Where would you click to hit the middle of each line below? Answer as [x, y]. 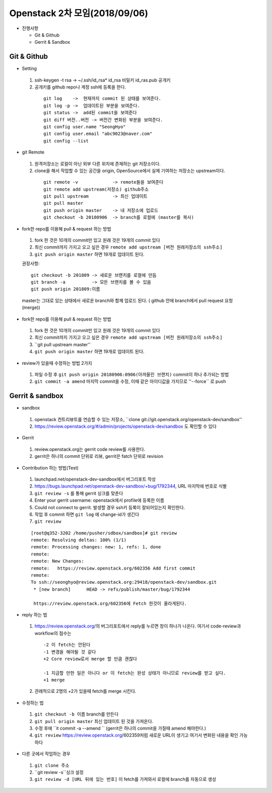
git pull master [63, 203]
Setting [29, 68]
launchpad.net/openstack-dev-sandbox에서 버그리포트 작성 [95, 479]
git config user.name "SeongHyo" [85, 127]
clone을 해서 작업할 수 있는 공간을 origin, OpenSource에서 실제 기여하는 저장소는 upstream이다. [130, 171]
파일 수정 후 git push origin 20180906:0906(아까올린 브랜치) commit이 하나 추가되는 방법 [132, 374]
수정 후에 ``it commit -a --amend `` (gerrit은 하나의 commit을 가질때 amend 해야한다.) [120, 728]
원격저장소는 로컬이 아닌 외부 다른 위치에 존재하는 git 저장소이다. [97, 164]
